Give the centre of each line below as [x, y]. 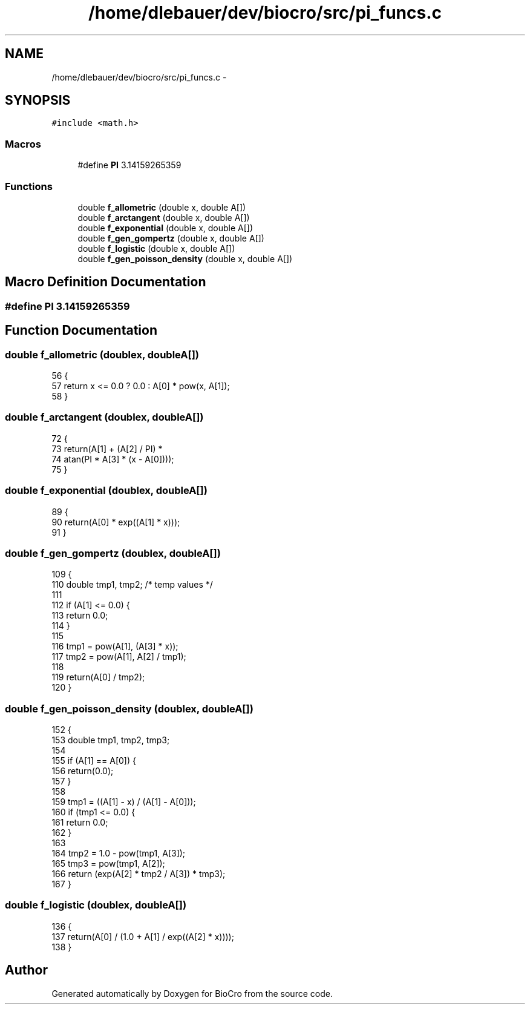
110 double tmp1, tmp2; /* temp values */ [132, 585]
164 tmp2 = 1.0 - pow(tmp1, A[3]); [119, 853]
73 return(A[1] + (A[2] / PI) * [107, 449]
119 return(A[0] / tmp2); [98, 677]
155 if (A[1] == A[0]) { [94, 761]
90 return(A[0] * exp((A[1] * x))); [116, 522]
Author [26, 970]
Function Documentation [81, 330]
